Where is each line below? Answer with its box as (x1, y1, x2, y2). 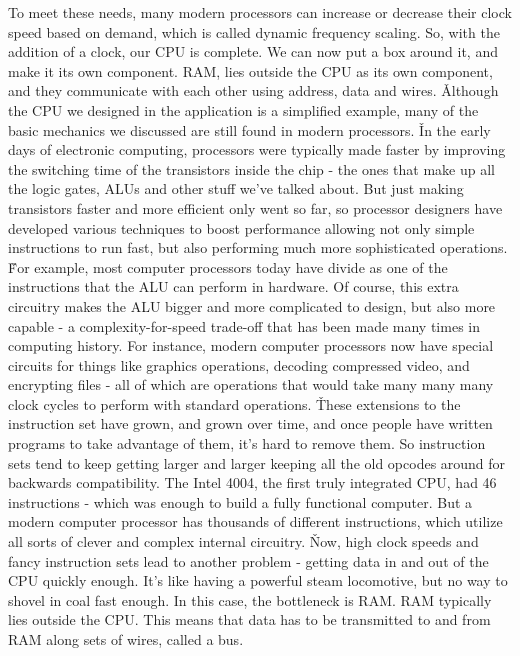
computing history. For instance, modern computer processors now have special (8, 335, 494, 356)
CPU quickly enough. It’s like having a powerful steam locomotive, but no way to (8, 570, 508, 591)
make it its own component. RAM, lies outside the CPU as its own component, (8, 60, 493, 81)
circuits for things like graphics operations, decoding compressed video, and (8, 354, 470, 375)
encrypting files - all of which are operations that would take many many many (8, 374, 494, 395)
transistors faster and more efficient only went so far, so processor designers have (8, 197, 503, 218)
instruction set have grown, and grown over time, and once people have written (8, 413, 493, 434)
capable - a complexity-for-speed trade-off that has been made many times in (8, 315, 480, 336)
